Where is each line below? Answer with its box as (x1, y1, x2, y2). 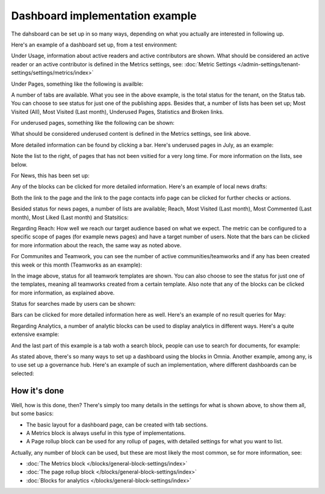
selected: (11, 370, 34, 377)
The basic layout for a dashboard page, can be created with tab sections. (26, 421, 208, 428)
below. (11, 160, 28, 168)
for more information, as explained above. (11, 289, 115, 296)
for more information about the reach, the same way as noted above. (11, 241, 182, 249)
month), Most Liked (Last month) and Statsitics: (11, 214, 129, 221)
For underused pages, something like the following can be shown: (11, 119, 175, 127)
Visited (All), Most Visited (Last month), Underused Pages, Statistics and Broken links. (11, 108, 224, 115)
